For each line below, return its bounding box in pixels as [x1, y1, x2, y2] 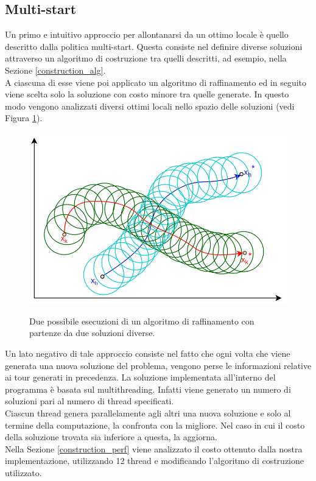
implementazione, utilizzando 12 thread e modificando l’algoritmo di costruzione [5, 454, 304, 467]
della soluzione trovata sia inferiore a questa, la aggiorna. [5, 430, 217, 443]
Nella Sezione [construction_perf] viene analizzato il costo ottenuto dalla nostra [5, 442, 303, 455]
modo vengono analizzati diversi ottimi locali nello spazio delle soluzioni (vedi [5, 99, 295, 112]
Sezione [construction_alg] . [5, 63, 106, 76]
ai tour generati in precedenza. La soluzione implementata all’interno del [5, 371, 276, 384]
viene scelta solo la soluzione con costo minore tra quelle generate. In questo [5, 88, 289, 100]
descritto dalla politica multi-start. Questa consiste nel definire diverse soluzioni [5, 40, 303, 52]
